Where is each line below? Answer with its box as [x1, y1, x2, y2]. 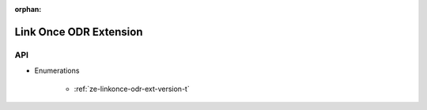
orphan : [14, 5, 42, 13]
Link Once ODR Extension [14, 25, 143, 39]
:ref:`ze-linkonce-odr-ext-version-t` [74, 84, 190, 93]
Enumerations [34, 66, 80, 75]
